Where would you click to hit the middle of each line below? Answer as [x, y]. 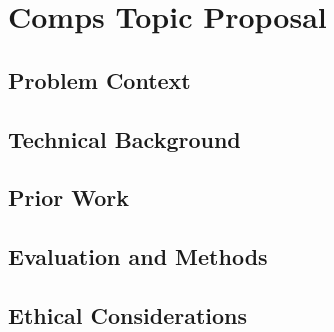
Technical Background [124, 138]
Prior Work [68, 197]
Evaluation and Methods [138, 256]
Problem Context [99, 79]
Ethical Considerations [128, 314]
